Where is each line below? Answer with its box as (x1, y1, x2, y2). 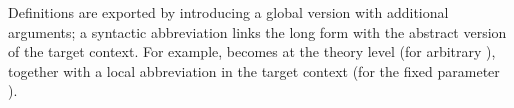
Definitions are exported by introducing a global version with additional (8, 2, 449, 22)
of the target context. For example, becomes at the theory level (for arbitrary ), (8, 41, 496, 62)
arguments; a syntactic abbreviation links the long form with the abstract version (8, 21, 507, 42)
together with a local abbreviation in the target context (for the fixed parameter (8, 60, 500, 81)
